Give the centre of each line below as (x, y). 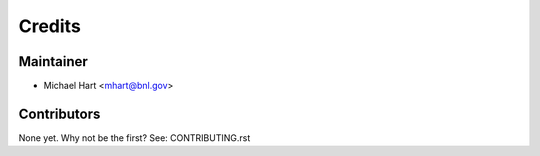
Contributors (59, 113)
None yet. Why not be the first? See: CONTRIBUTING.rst (134, 137)
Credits (50, 26)
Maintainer (53, 61)
